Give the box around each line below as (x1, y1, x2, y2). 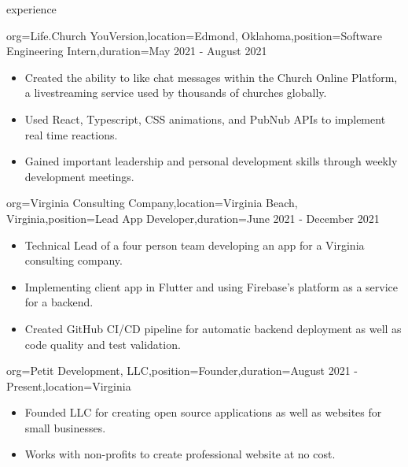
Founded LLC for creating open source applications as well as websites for (24, 404, 382, 421)
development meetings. (24, 168, 134, 184)
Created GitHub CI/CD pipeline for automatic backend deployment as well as (24, 320, 402, 336)
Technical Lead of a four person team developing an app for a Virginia (24, 236, 365, 253)
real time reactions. (24, 126, 118, 143)
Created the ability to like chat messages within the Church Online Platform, (24, 69, 398, 85)
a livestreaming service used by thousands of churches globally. (24, 84, 327, 101)
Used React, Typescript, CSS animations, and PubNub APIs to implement (24, 110, 386, 127)
